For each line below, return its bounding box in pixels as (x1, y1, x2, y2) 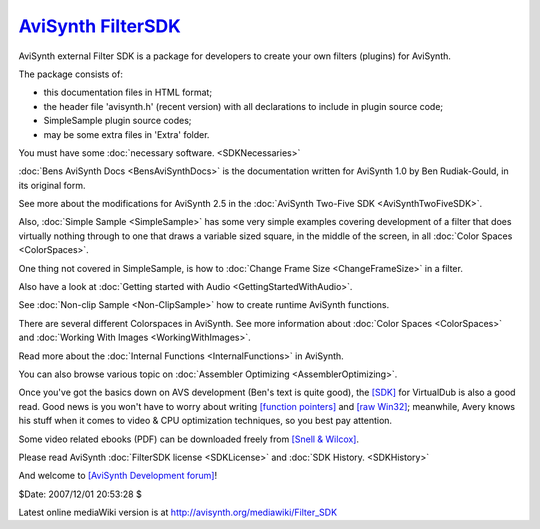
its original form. (18, 179, 86, 191)
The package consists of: (18, 68, 124, 80)
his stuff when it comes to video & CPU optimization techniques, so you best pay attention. (18, 415, 393, 427)
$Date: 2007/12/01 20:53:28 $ (18, 488, 142, 500)
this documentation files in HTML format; (43, 86, 213, 99)
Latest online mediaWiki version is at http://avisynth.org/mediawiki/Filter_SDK (18, 506, 338, 519)
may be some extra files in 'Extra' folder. (43, 128, 210, 140)
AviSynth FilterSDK (18, 15, 182, 37)
